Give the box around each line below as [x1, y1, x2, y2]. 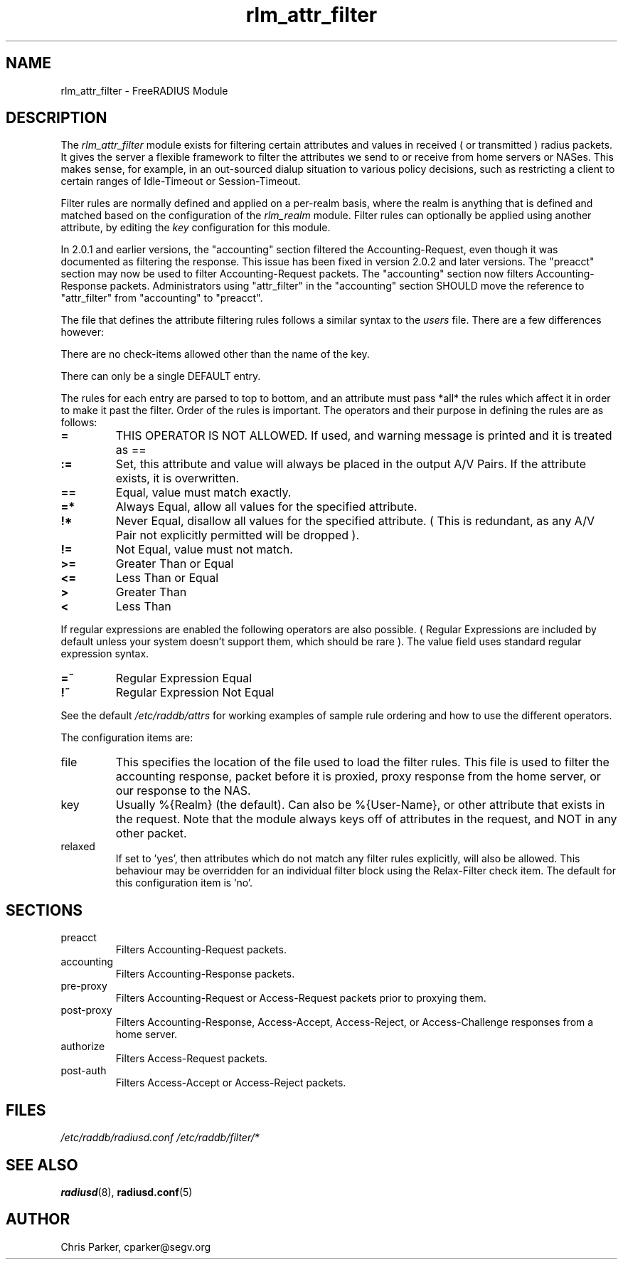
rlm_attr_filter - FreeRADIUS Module [60, 84, 228, 97]
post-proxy [60, 1004, 112, 1017]
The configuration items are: [60, 731, 193, 744]
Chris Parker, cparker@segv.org [60, 1240, 211, 1253]
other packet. [115, 826, 187, 841]
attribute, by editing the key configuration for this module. [60, 221, 331, 234]
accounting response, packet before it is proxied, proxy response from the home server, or [115, 769, 601, 784]
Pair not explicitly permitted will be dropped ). [115, 528, 359, 543]
